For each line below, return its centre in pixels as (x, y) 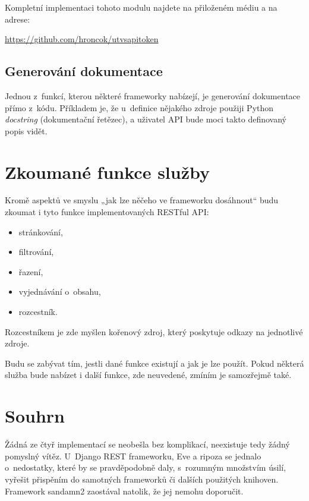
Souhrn (35, 416)
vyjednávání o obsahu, (60, 292)
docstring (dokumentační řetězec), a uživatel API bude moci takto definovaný (146, 119)
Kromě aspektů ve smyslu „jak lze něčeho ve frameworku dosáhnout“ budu (142, 200)
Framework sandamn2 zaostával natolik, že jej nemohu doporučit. (124, 491)
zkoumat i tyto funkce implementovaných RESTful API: (107, 212)
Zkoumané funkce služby (107, 171)
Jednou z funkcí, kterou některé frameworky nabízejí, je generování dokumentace (153, 95)
